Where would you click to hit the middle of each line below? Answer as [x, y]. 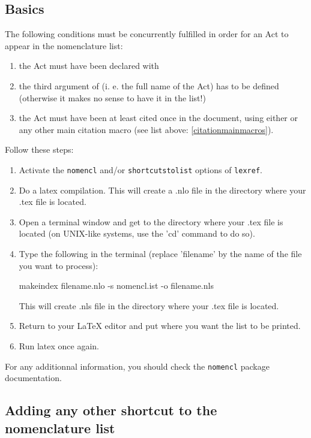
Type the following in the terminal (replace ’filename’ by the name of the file [160, 253]
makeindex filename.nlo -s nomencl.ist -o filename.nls [116, 286]
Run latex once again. [59, 345]
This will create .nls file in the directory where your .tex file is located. [149, 305]
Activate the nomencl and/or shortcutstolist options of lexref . [140, 169]
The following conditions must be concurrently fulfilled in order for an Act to [147, 34]
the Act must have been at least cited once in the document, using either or [158, 118]
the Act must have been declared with [89, 66]
